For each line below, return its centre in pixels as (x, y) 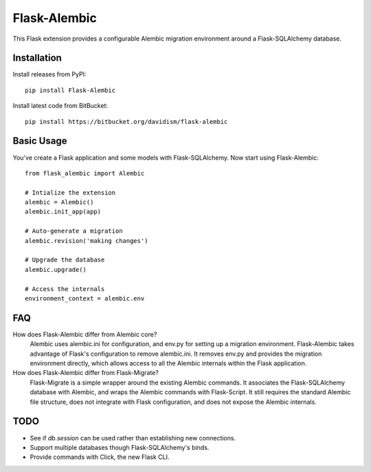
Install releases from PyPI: (49, 74)
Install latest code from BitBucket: (60, 106)
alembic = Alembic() (59, 202)
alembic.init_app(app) (63, 212)
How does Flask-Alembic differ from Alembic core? (85, 334)
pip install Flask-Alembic (70, 90)
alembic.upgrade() (56, 269)
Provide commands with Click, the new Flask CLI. (100, 457)
